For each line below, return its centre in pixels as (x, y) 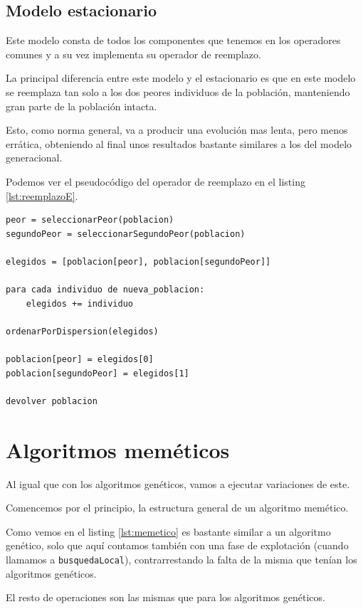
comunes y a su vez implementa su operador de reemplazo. (133, 54)
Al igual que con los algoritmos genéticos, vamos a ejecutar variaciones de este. (178, 483)
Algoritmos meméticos (118, 449)
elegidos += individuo (79, 303)
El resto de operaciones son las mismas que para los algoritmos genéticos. (165, 597)
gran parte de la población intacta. (81, 106)
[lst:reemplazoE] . (42, 195)
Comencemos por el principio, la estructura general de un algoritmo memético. (177, 508)
